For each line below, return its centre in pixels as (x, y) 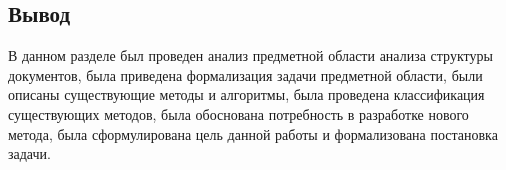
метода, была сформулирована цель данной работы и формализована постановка (253, 133)
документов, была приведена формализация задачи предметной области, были (245, 74)
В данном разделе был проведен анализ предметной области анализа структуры (250, 55)
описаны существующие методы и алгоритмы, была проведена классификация (246, 94)
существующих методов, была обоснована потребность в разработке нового (238, 113)
